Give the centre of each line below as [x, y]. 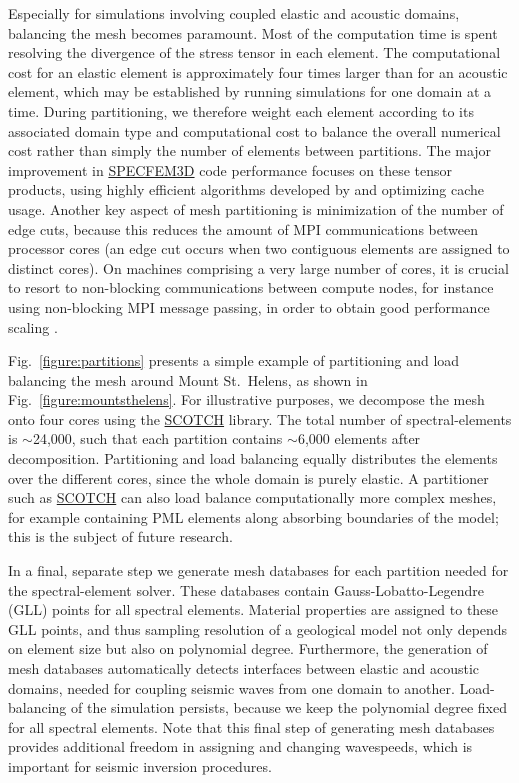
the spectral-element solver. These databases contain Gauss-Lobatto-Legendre [246, 589]
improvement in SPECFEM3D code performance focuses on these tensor [230, 169]
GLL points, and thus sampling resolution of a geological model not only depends [258, 628]
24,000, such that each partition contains [157, 438]
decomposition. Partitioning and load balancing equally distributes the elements [253, 458]
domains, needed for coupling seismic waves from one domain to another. [231, 687]
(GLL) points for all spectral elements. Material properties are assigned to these [253, 609]
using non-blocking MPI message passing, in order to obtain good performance [249, 306]
